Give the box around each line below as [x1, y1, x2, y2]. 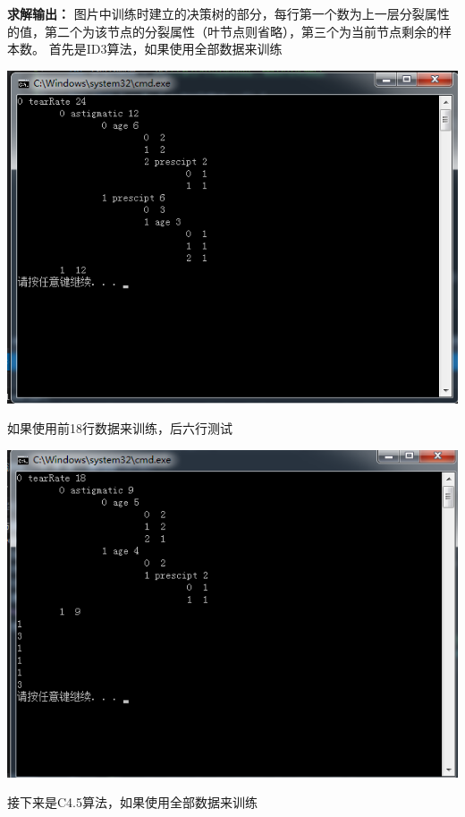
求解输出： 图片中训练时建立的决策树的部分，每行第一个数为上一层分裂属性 [7, 4, 450, 22]
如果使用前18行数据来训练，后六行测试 [7, 419, 232, 438]
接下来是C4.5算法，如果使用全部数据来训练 [7, 793, 258, 812]
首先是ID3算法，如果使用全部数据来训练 [48, 39, 283, 58]
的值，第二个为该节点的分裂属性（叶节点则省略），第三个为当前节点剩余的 [7, 21, 439, 40]
